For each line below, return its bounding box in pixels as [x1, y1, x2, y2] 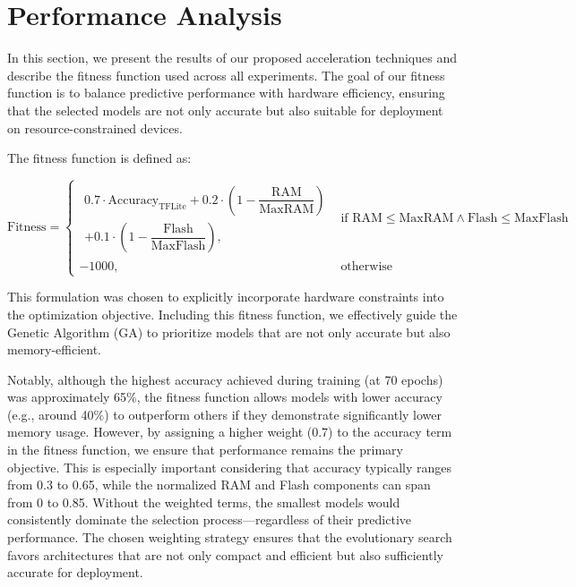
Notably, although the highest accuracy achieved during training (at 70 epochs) [7, 370, 443, 388]
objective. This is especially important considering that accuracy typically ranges [7, 457, 451, 476]
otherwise [340, 260, 393, 274]
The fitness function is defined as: [7, 149, 192, 167]
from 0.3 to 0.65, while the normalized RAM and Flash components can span [7, 475, 431, 494]
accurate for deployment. [7, 563, 143, 582]
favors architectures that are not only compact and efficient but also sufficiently [7, 545, 443, 564]
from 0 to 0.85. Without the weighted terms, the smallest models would [7, 492, 400, 511]
